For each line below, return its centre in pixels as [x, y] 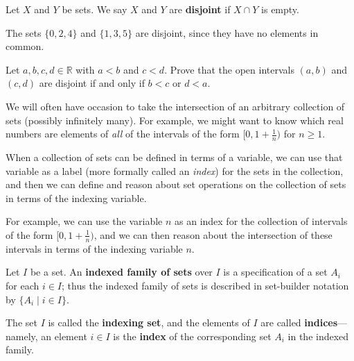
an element [64, 336]
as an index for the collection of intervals [261, 221]
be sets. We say [95, 9]
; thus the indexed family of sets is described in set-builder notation [205, 285]
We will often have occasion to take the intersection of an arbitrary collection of [175, 106]
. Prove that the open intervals [229, 69]
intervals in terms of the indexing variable [94, 248]
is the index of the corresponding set [192, 336]
